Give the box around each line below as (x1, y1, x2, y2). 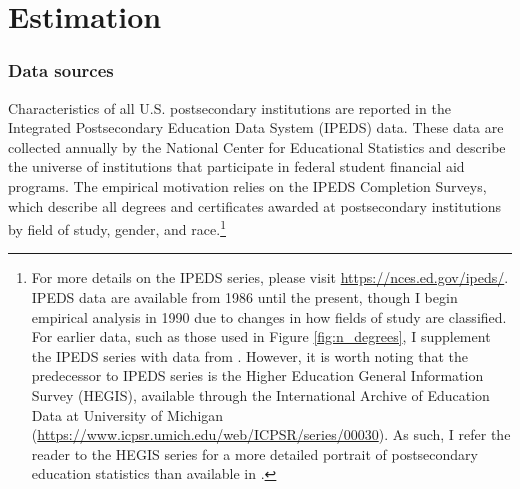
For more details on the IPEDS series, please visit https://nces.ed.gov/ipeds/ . (31, 267, 509, 288)
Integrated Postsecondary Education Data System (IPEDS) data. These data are (8, 117, 504, 138)
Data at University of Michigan (31, 404, 224, 425)
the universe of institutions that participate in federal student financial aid (8, 156, 465, 177)
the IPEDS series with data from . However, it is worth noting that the (31, 345, 468, 366)
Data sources (8, 58, 114, 83)
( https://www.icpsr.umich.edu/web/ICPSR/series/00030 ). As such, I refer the (31, 424, 511, 445)
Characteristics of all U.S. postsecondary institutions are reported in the (8, 97, 451, 118)
